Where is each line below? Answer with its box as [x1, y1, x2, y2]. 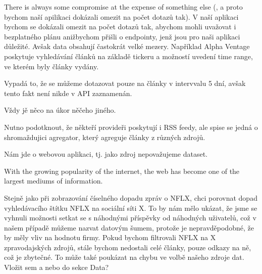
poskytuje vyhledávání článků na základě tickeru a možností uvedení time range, [4, 51, 253, 61]
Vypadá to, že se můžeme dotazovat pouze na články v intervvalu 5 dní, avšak [4, 78, 246, 88]
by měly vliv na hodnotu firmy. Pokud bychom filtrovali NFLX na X [4, 232, 216, 243]
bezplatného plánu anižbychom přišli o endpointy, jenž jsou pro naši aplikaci [4, 31, 240, 41]
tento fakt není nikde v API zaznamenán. [4, 87, 132, 98]
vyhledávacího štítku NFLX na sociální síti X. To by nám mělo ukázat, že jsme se [4, 202, 257, 213]
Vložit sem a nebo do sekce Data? [4, 262, 109, 272]
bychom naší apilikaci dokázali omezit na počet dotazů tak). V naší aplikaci [4, 11, 239, 22]
